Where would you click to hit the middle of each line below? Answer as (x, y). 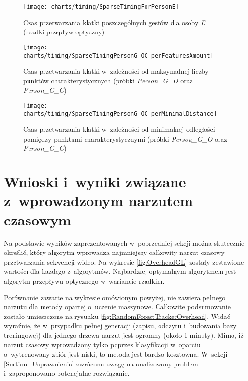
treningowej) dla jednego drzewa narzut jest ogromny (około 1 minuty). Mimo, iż (124, 335)
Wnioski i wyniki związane (95, 182)
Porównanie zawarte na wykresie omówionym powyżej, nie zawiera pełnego (115, 297)
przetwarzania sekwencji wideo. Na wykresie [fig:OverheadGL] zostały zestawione (124, 262)
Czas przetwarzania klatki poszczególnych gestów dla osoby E (114, 22)
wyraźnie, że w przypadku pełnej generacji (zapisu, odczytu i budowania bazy (120, 325)
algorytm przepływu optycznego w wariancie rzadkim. (84, 280)
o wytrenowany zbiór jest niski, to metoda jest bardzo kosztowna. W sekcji (116, 354)
